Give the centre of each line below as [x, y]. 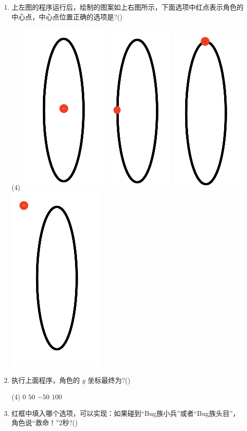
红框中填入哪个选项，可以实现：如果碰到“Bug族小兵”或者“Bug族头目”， [125, 413]
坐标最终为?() [109, 380]
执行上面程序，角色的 [46, 380]
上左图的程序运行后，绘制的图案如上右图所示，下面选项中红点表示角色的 [127, 7]
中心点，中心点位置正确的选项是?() [67, 16]
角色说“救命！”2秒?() [45, 422]
